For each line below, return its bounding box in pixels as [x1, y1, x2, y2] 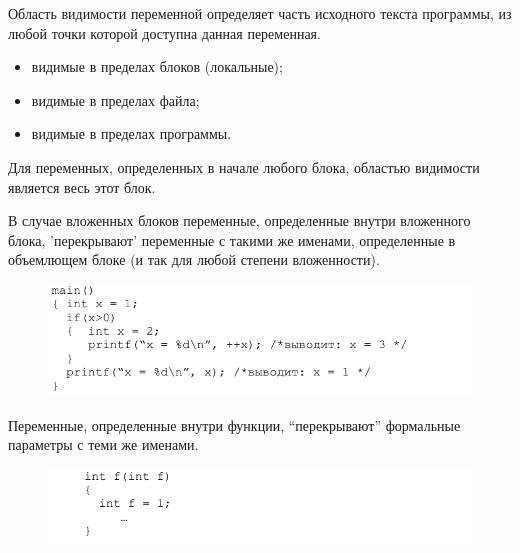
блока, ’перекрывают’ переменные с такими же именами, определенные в [8, 229, 456, 250]
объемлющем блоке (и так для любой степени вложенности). [8, 249, 380, 270]
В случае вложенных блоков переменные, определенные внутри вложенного [8, 210, 471, 231]
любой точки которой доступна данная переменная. [8, 22, 321, 43]
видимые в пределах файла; [31, 89, 200, 110]
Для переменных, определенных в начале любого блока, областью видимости [8, 156, 480, 177]
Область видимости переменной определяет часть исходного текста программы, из [8, 3, 512, 23]
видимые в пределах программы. [31, 123, 232, 144]
